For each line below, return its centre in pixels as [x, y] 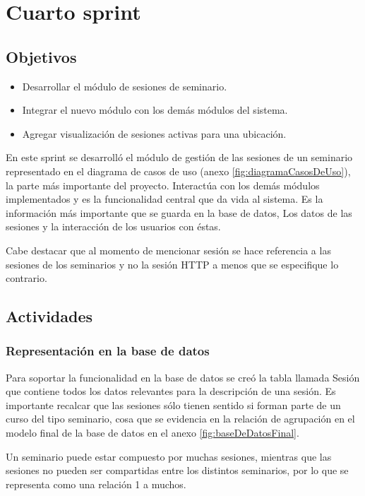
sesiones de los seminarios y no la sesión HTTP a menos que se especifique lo [172, 264]
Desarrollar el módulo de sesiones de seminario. [125, 86]
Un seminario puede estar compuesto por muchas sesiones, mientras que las [169, 456]
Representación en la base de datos [108, 351]
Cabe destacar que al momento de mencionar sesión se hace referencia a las [168, 250]
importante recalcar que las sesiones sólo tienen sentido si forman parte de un [173, 405]
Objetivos [41, 56]
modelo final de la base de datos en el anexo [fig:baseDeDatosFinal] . [152, 433]
